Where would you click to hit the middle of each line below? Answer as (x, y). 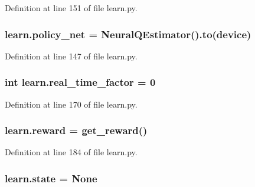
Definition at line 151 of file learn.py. (71, 8)
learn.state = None (51, 178)
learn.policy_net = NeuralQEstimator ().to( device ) (128, 34)
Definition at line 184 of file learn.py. (71, 152)
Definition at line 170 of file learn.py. (71, 104)
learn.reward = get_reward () (76, 130)
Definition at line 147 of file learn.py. (71, 56)
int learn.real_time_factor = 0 (80, 82)
